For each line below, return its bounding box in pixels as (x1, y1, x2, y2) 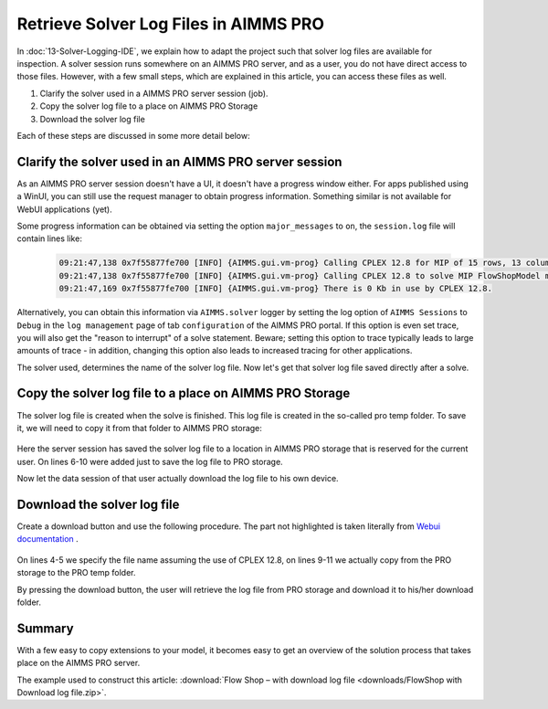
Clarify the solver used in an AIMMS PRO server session (16, 153, 342, 169)
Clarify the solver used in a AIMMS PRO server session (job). (39, 88, 269, 99)
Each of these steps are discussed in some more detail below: (16, 130, 250, 141)
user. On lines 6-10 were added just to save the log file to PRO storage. (16, 456, 283, 467)
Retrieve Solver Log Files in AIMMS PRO (16, 14, 324, 34)
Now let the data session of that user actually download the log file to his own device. (16, 473, 339, 484)
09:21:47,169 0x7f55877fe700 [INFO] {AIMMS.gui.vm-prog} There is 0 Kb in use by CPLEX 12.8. (58, 283, 493, 294)
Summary (16, 620, 74, 636)
